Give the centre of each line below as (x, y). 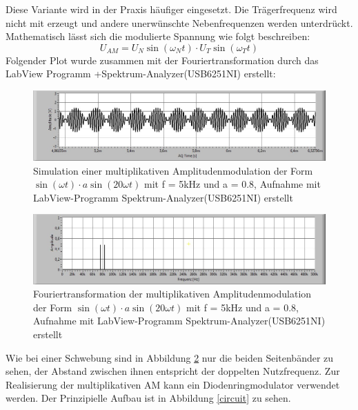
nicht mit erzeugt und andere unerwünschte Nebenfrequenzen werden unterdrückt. (179, 22)
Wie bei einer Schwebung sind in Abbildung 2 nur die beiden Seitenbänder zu (170, 357)
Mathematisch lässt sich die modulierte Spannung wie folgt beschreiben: (158, 36)
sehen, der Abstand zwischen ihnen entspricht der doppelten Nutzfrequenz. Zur (173, 371)
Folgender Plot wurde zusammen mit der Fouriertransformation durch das (162, 60)
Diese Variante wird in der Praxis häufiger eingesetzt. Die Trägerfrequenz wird (171, 9)
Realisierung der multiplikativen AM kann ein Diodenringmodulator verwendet (173, 384)
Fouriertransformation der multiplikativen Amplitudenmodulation (172, 294)
